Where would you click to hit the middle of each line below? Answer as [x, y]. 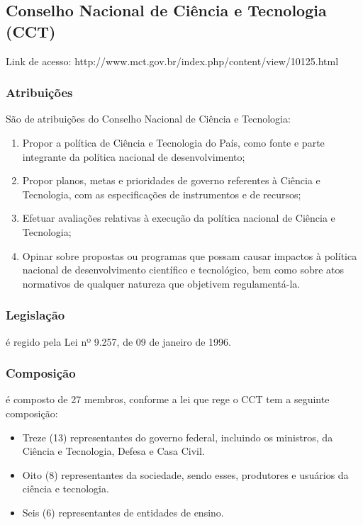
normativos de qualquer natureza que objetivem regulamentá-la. [161, 283]
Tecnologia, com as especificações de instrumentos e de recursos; [162, 194]
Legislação [35, 315]
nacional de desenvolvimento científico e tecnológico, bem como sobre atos [183, 270]
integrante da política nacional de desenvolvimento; [134, 156]
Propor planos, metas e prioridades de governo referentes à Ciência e [171, 180]
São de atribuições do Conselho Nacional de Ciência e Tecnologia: [148, 119]
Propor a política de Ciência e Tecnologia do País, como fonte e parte [173, 142]
